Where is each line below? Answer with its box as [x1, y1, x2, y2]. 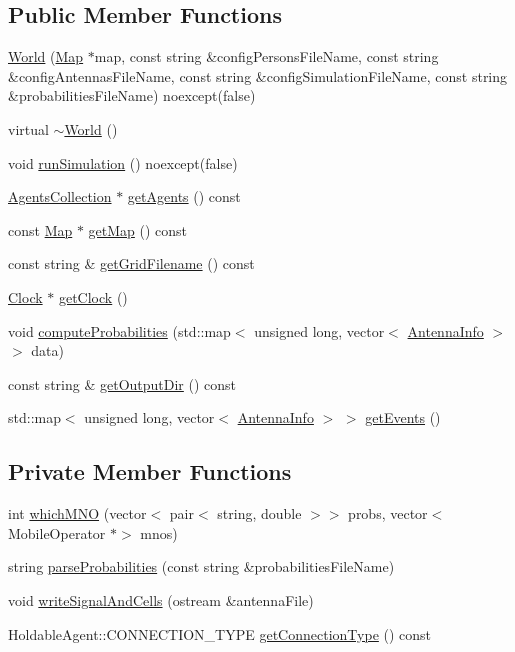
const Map [8, 219, 73, 240]
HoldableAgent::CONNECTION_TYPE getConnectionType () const [8, 623, 432, 644]
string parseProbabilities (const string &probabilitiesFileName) [8, 556, 395, 577]
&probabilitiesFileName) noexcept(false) [8, 85, 256, 106]
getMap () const [88, 219, 188, 240]
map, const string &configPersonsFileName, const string [94, 46, 439, 67]
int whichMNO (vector [8, 503, 147, 524]
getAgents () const [127, 186, 241, 207]
